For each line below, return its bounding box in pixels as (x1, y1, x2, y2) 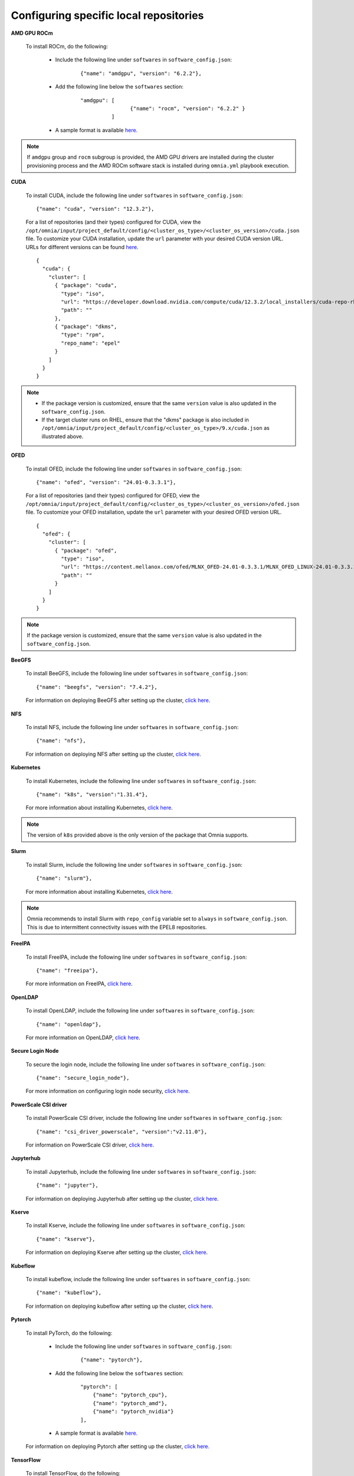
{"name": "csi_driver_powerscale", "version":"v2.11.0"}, (36, 1128, 208, 1135)
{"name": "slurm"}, (36, 875, 93, 882)
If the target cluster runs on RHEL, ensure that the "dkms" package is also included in (41, 416, 249, 423)
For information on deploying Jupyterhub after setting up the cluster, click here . (25, 1195, 219, 1202)
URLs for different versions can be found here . (25, 243, 139, 250)
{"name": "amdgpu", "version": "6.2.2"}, (80, 70, 202, 77)
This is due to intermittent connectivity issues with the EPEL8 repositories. (27, 923, 207, 930)
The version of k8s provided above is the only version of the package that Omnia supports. (27, 831, 249, 838)
